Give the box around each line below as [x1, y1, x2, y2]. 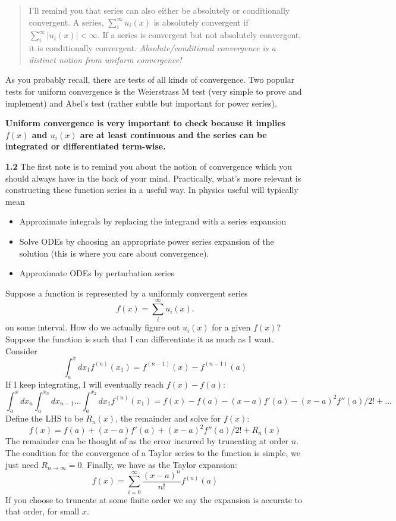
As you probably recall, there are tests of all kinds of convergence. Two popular [5, 73, 295, 86]
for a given [212, 321, 251, 333]
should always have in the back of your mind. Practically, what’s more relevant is [5, 171, 301, 184]
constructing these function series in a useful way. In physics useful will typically [5, 183, 298, 196]
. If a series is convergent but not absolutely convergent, [97, 29, 301, 41]
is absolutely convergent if [153, 15, 249, 28]
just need [5, 458, 39, 470]
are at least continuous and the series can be [80, 128, 267, 141]
